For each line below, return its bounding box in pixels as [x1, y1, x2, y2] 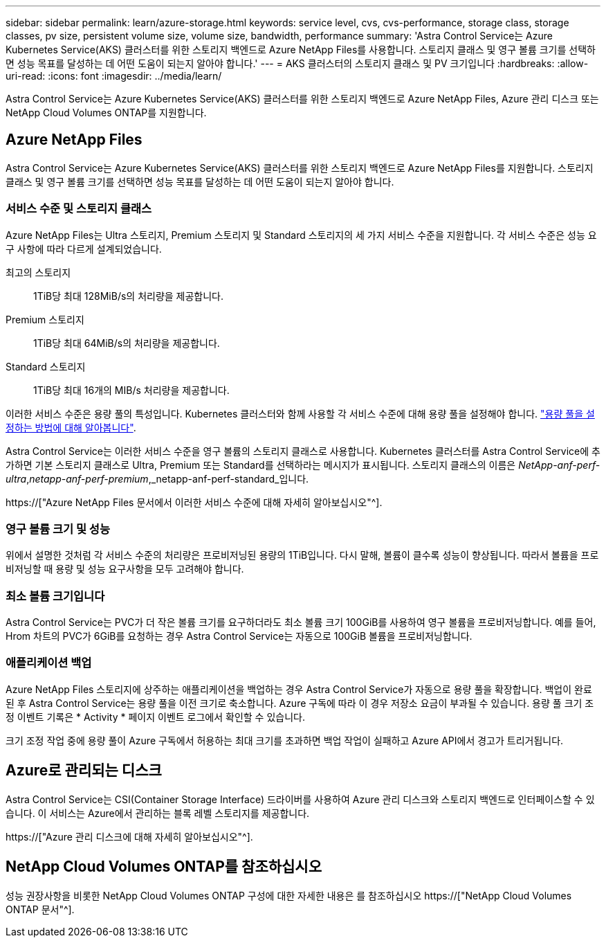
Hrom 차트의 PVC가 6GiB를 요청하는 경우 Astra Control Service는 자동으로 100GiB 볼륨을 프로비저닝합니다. [6, 630, 472, 643]
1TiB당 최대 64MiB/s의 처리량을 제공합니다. [33, 336, 220, 349]
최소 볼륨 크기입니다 [6, 589, 105, 603]
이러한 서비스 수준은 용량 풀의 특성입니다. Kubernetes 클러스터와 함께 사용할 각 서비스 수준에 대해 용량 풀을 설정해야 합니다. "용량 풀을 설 [6, 407, 595, 420]
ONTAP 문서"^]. [6, 903, 75, 915]
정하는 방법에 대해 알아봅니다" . [6, 421, 136, 433]
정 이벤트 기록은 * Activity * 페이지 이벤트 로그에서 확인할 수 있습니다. [6, 710, 305, 723]
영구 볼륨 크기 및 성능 [6, 521, 110, 536]
